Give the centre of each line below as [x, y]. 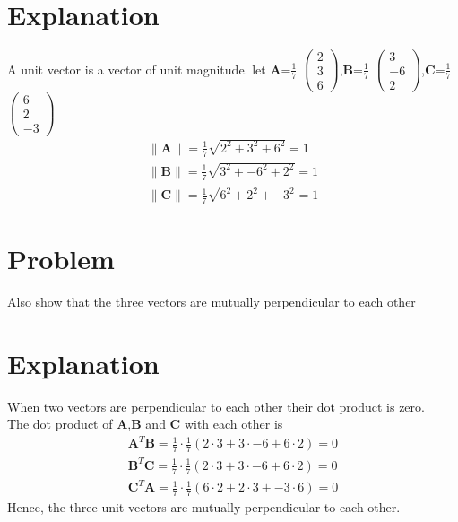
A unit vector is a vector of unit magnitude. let [137, 69]
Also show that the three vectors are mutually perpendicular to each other [212, 301]
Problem [61, 259]
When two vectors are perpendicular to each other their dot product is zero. [216, 406]
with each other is [233, 424]
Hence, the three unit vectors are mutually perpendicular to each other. [204, 506]
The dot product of [60, 424]
